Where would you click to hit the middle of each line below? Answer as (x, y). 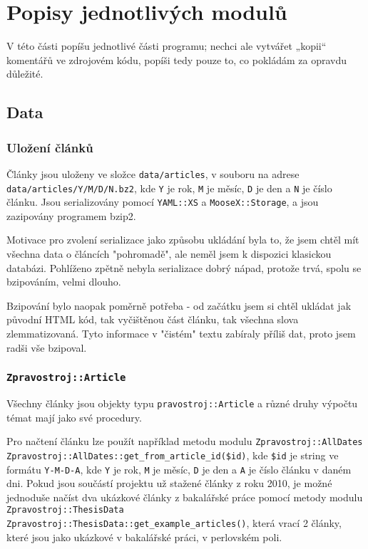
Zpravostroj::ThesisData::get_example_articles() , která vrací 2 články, (174, 523)
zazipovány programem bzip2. (71, 215)
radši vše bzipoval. (47, 347)
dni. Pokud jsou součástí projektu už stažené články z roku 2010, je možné (169, 483)
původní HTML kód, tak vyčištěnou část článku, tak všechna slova (153, 319)
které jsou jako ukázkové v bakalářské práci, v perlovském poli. (144, 537)
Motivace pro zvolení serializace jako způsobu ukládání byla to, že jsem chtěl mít (183, 240)
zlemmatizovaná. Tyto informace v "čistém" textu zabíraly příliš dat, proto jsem (181, 334)
